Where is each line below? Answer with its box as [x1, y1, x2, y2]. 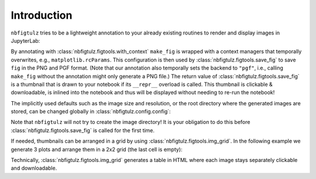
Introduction [11, 9, 73, 22]
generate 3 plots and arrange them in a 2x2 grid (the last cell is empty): [11, 146, 183, 153]
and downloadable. [11, 164, 57, 172]
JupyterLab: [11, 37, 40, 44]
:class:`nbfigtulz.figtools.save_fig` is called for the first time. [11, 126, 155, 134]
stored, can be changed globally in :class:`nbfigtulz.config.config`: [11, 108, 171, 115]
